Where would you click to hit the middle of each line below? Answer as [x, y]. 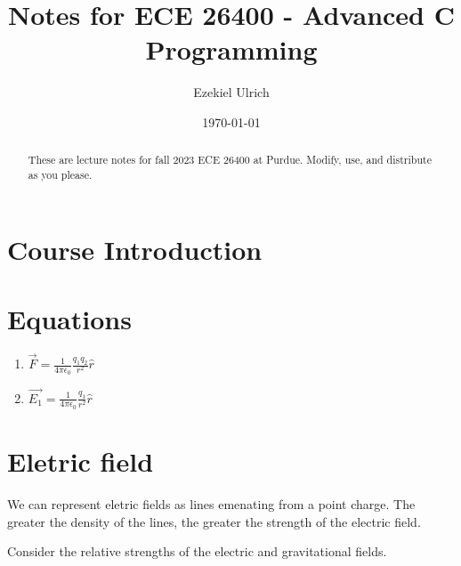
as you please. [60, 174]
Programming [231, 49]
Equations [69, 318]
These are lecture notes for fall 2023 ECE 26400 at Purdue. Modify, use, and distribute [230, 160]
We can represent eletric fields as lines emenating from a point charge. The [211, 503]
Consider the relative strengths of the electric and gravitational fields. [197, 551]
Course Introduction [135, 249]
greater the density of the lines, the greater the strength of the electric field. [214, 521]
